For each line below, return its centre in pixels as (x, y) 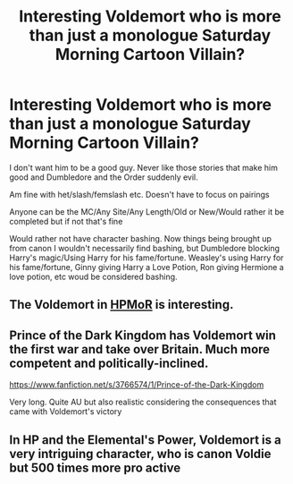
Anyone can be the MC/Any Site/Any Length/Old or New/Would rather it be (146, 211)
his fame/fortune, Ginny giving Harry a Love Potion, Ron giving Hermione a (146, 267)
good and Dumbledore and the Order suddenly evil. (104, 177)
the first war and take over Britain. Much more (140, 349)
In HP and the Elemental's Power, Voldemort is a (145, 440)
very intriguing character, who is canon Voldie (140, 454)
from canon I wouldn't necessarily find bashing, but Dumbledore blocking (144, 248)
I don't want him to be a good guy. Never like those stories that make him (144, 167)
